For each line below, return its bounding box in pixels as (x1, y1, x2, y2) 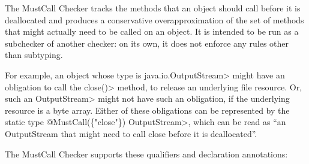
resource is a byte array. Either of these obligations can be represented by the (5, 104, 290, 116)
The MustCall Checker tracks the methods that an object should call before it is (5, 2, 301, 14)
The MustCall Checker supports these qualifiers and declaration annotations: (5, 147, 288, 160)
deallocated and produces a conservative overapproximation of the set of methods (5, 13, 304, 26)
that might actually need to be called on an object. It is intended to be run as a (5, 25, 299, 38)
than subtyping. (5, 48, 63, 61)
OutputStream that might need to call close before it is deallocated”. (5, 127, 257, 139)
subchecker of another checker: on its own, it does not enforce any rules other (5, 37, 289, 49)
